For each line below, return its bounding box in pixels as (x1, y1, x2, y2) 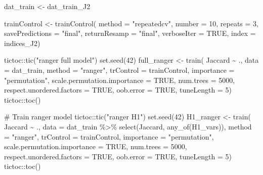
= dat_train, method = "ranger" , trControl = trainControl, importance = (4, 64, 235, 75)
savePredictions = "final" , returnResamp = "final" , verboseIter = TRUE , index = (4, 28, 256, 38)
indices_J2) (4, 37, 40, 48)
